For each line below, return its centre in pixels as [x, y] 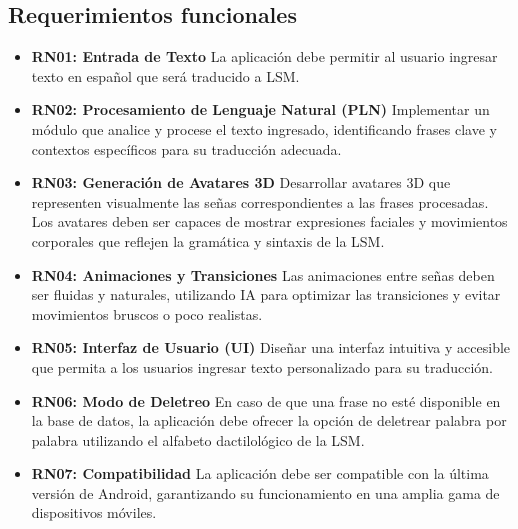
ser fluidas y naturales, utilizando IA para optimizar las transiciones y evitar [266, 294]
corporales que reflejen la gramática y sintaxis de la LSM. [208, 240]
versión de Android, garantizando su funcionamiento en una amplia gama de [265, 492]
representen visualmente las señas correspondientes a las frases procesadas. [260, 201]
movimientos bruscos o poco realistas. [147, 313]
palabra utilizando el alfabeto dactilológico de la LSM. [198, 439]
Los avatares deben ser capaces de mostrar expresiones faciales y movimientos [269, 221]
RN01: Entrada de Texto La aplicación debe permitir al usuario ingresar [264, 56]
